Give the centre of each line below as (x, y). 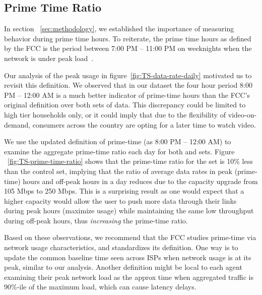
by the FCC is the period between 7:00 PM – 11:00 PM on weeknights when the (128, 48)
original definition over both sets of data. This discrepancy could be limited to (125, 105)
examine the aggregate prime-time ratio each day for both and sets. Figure (119, 151)
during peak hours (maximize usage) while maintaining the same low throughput (129, 211)
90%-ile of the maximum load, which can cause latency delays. (100, 287)
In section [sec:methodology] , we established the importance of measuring (119, 28)
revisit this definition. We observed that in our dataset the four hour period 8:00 (128, 85)
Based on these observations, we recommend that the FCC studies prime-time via (130, 237)
